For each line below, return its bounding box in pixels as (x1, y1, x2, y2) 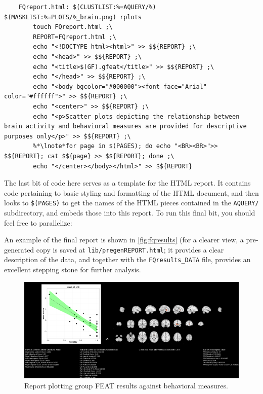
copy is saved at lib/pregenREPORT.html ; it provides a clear (36, 244, 224, 255)
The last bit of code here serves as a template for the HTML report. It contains (4, 177, 251, 188)
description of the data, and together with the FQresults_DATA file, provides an (4, 254, 251, 265)
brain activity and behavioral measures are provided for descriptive (4, 123, 247, 130)
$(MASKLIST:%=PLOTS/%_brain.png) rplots (4, 13, 142, 21)
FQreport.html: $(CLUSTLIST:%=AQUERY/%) (18, 4, 156, 11)
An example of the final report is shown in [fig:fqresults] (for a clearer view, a (4, 234, 244, 245)
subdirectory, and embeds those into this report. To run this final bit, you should (4, 207, 255, 218)
